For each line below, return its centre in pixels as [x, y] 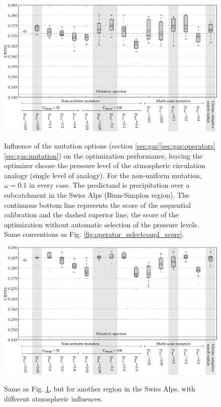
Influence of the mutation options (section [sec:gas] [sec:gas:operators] [110, 146]
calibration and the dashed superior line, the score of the [91, 215]
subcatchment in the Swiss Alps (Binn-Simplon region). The [97, 195]
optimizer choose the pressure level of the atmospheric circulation [105, 165]
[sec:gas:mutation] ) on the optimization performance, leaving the [103, 155]
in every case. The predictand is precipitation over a [109, 185]
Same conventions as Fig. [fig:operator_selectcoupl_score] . [94, 234]
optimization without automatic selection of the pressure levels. [102, 224]
